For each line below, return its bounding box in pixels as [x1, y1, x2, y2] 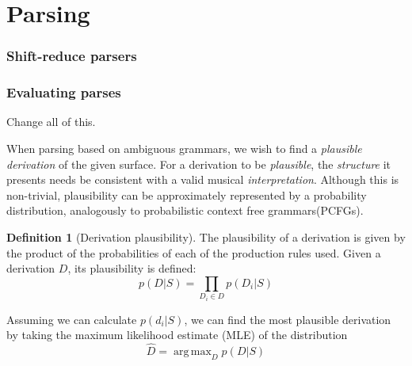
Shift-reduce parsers [6, 46, 137, 66]
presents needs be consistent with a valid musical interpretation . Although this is [6, 171, 399, 188]
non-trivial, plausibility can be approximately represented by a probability [6, 186, 367, 203]
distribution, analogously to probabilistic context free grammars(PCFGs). [6, 202, 364, 219]
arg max [173, 346, 212, 358]
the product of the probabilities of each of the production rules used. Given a [6, 244, 381, 261]
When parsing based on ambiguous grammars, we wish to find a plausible [6, 140, 362, 157]
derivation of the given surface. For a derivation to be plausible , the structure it [6, 155, 391, 172]
